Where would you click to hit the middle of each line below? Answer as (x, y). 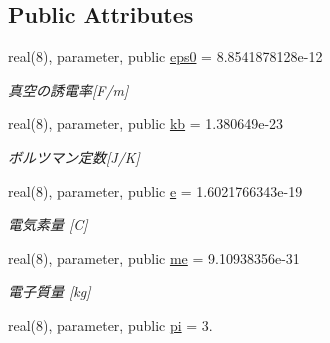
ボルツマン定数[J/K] (74, 156)
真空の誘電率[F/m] (68, 89)
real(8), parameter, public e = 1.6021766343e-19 (155, 190)
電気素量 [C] (48, 224)
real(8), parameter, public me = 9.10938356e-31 (154, 257)
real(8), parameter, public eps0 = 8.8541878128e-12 (165, 56)
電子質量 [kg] (49, 291)
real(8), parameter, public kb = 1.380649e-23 (146, 123)
